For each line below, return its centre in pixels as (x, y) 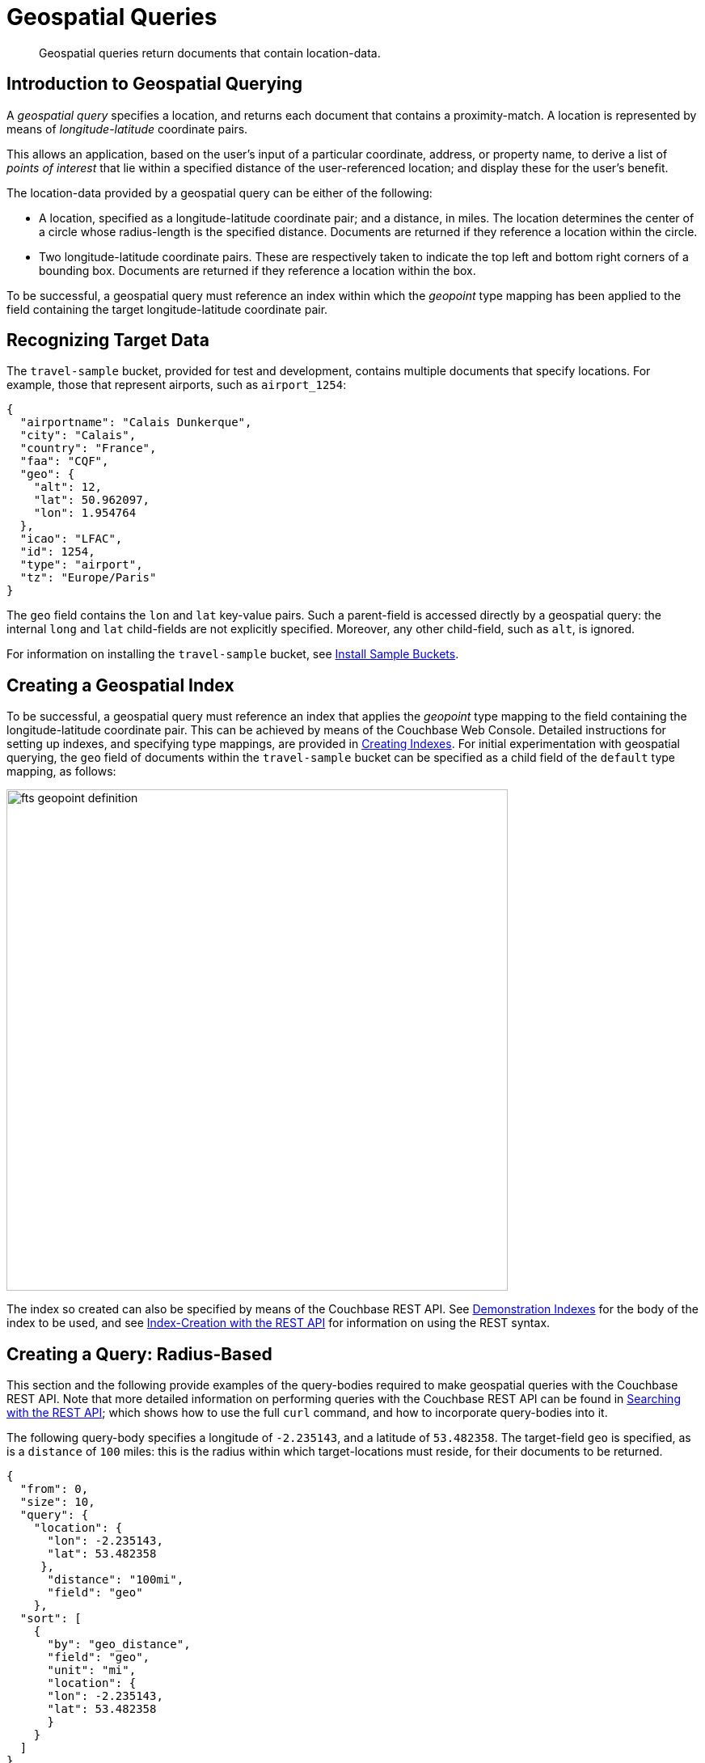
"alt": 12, (68, 487)
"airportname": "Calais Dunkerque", (136, 423)
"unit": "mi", (92, 1670)
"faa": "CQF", (64, 461)
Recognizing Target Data (108, 340)
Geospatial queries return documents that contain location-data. (210, 53)
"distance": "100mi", (116, 1580)
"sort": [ (51, 1619)
